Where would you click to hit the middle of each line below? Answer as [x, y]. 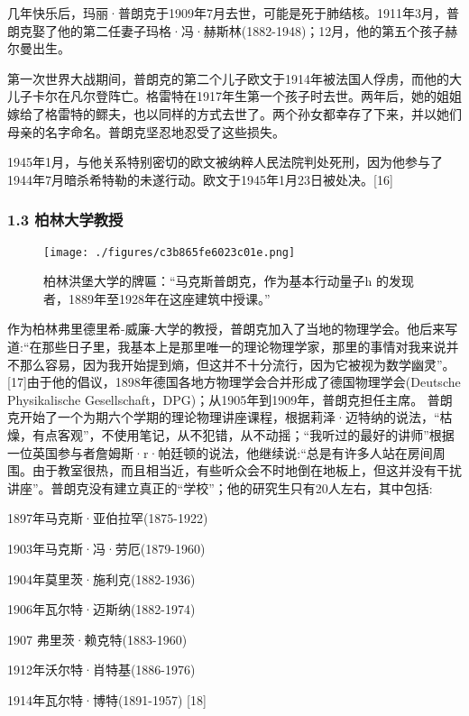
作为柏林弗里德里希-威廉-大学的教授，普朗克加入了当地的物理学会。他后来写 [233, 329]
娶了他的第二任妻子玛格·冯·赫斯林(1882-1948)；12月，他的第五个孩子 [239, 30]
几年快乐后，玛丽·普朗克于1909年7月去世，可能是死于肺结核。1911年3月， [227, 13]
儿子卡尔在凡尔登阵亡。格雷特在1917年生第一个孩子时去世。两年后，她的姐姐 [234, 96]
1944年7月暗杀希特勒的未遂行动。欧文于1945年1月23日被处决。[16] [200, 179]
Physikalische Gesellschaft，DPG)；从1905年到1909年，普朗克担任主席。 [216, 399]
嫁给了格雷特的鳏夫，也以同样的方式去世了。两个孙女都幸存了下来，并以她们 [234, 113]
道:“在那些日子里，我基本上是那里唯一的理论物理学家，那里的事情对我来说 [227, 346]
